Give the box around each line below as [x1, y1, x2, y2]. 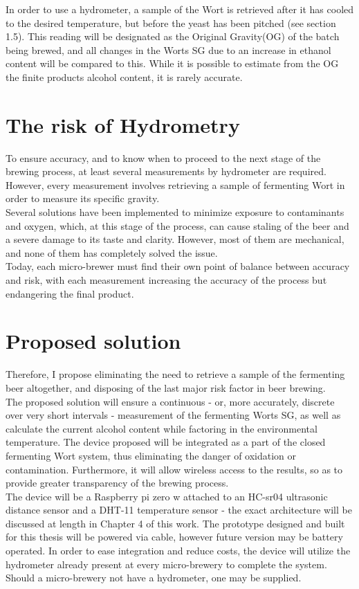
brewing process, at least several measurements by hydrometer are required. [6, 164, 326, 179]
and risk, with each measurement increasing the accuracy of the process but [6, 273, 327, 287]
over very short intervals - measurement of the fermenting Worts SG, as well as [6, 408, 341, 422]
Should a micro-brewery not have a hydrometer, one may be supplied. [6, 570, 302, 585]
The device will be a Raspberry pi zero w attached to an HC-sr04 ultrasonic [6, 489, 328, 503]
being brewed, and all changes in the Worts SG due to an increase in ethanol [6, 42, 331, 57]
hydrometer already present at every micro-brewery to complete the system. [6, 556, 327, 571]
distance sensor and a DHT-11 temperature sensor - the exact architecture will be [6, 502, 352, 517]
